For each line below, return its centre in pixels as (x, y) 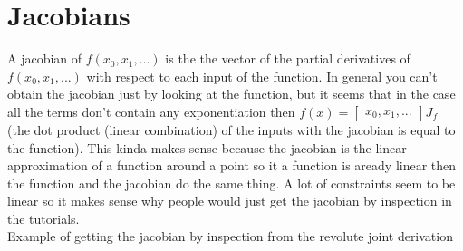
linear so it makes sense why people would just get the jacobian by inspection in (230, 201)
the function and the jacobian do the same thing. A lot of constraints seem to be (231, 183)
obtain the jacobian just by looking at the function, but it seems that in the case (231, 94)
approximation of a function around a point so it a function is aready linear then (232, 165)
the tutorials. (43, 218)
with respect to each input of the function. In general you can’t (262, 76)
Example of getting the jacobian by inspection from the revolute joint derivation (230, 236)
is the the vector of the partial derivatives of (288, 58)
